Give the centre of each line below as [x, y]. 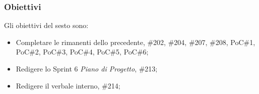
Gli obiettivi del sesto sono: [46, 25]
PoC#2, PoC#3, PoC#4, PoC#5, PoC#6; [82, 52]
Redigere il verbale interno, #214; [68, 85]
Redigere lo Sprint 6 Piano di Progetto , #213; [87, 68]
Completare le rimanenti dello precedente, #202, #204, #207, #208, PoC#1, [136, 42]
